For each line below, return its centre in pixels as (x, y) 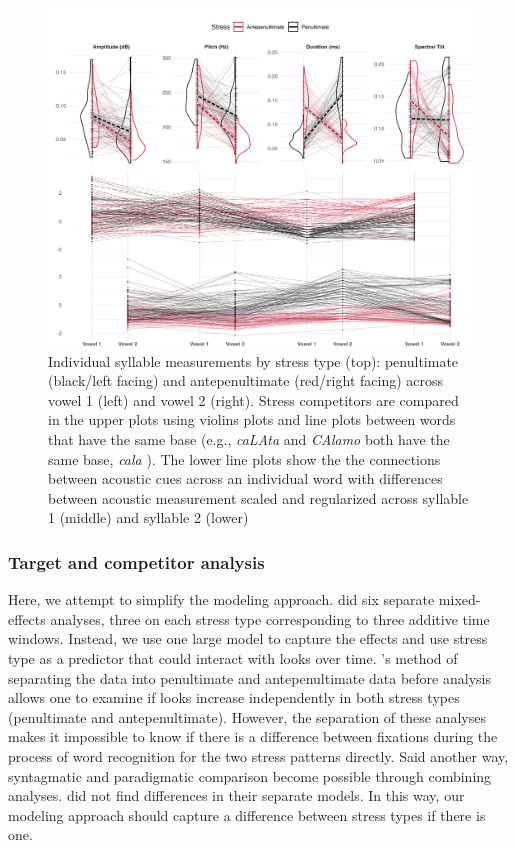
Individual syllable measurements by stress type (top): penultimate (253, 360)
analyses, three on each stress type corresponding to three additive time (270, 618)
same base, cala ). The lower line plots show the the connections (244, 458)
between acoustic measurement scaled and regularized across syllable (258, 497)
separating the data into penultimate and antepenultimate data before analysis (249, 677)
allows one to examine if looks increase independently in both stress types (234, 697)
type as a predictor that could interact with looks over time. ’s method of (233, 658)
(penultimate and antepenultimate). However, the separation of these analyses (247, 716)
